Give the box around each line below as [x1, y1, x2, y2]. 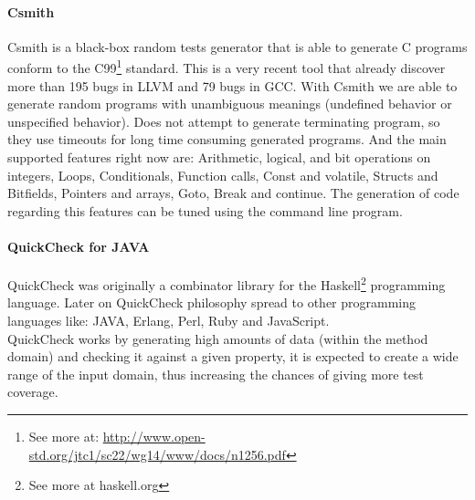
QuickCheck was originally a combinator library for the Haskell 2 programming [7, 273, 446, 294]
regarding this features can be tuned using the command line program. [7, 201, 403, 220]
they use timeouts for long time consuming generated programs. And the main [7, 130, 447, 149]
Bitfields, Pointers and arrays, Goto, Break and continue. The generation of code [7, 183, 459, 203]
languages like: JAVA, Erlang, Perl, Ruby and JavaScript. [7, 311, 330, 330]
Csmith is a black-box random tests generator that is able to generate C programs [7, 36, 468, 56]
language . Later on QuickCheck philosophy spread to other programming [7, 293, 417, 312]
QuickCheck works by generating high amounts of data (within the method [7, 328, 428, 348]
